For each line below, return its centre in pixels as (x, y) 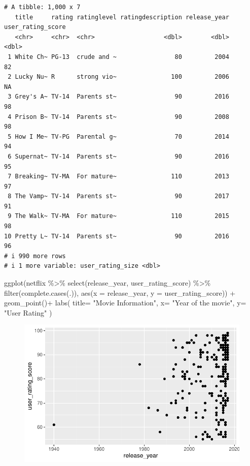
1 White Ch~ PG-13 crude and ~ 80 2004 (118, 57)
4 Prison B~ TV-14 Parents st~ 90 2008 (118, 117)
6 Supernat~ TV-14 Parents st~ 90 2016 (118, 156)
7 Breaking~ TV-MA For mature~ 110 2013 (118, 177)
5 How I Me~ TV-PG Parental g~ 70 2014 (118, 136)
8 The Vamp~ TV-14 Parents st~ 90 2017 (118, 196)
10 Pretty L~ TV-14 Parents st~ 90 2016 (117, 236)
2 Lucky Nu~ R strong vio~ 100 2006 (118, 77)
